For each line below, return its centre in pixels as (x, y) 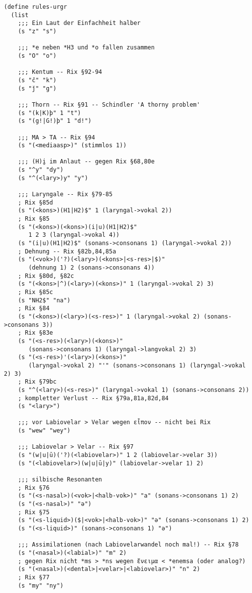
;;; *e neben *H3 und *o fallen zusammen (86, 48)
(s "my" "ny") (41, 585)
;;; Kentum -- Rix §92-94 (60, 72)
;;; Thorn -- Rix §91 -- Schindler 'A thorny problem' (109, 104)
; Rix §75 (34, 512)
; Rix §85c (35, 292)
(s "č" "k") (37, 80)
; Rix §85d (35, 202)
